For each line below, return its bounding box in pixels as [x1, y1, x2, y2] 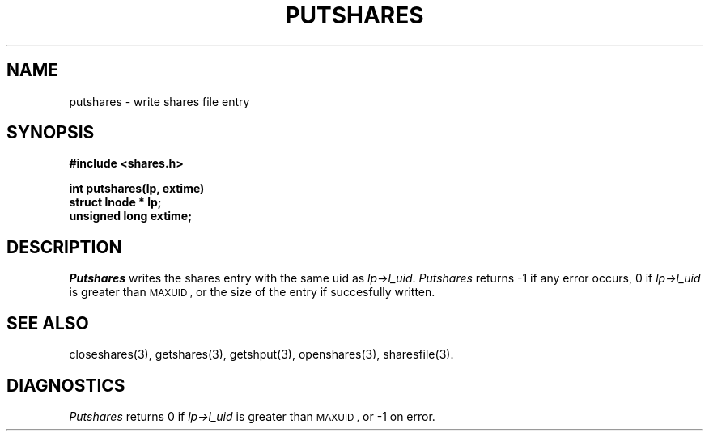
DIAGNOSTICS [6, 375, 125, 396]
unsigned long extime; [69, 209, 192, 223]
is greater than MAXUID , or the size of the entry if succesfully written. [69, 285, 435, 299]
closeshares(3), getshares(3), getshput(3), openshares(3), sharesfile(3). [69, 347, 454, 362]
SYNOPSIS [6, 122, 95, 143]
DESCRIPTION [6, 236, 122, 257]
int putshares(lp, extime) [69, 181, 205, 196]
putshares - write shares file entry [69, 94, 250, 108]
